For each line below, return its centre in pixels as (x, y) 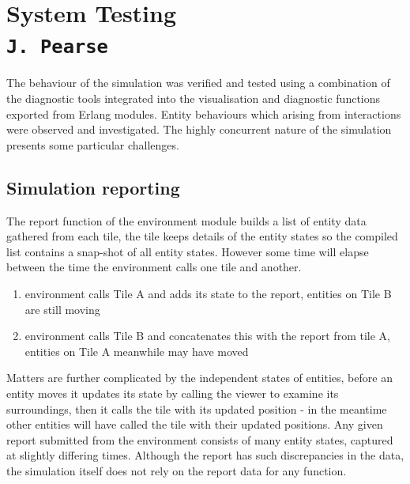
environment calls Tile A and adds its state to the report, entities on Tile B (208, 293)
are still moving (62, 309)
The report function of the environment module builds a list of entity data (186, 220)
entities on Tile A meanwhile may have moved (137, 351)
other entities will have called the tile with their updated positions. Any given (195, 424)
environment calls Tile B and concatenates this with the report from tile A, (207, 336)
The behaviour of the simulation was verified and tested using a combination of (198, 83)
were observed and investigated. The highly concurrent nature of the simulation (199, 129)
